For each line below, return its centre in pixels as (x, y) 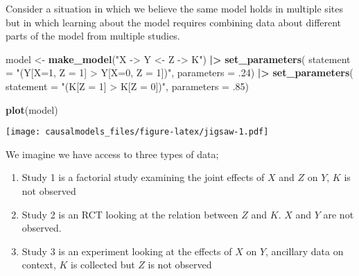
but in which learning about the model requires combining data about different (174, 22)
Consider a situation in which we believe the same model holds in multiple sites (174, 8)
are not (339, 214)
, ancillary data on (305, 251)
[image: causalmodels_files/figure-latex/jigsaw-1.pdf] (137, 132)
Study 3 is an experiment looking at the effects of (127, 251)
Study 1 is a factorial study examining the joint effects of (143, 177)
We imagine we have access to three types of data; (112, 154)
